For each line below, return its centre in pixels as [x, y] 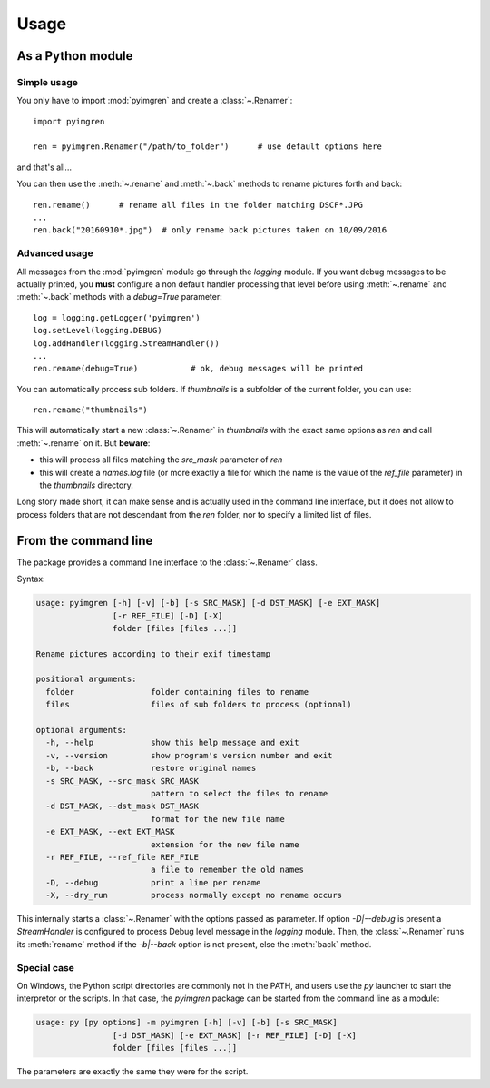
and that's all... [44, 167]
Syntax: [31, 579]
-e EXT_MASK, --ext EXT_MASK [111, 832]
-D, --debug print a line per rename [153, 882]
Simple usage [48, 82]
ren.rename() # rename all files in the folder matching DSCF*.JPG [198, 205]
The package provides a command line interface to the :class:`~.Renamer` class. [167, 562]
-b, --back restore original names [151, 768]
